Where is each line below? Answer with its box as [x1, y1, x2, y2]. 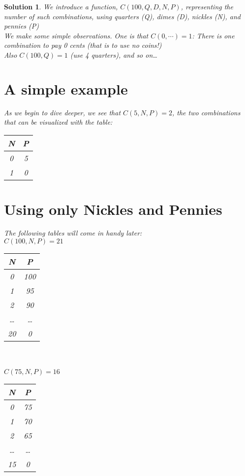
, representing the [181, 1, 233, 11]
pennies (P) [4, 21, 39, 31]
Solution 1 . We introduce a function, [4, 1, 118, 11]
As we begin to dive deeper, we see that [4, 107, 121, 117]
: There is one [192, 30, 235, 40]
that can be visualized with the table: [4, 117, 113, 127]
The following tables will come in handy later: [4, 228, 142, 238]
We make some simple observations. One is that [4, 30, 149, 40]
